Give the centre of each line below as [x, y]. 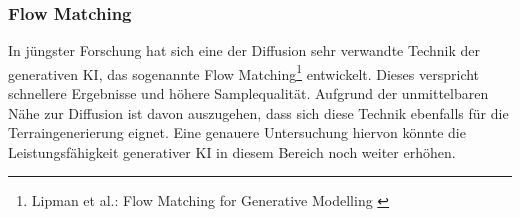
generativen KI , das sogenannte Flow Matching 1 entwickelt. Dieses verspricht [244, 72]
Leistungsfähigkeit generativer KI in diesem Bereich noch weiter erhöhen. [232, 151]
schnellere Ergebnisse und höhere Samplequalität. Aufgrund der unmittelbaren [248, 93]
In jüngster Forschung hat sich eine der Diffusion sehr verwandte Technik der [244, 50]
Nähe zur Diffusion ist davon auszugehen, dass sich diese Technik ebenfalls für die [258, 112]
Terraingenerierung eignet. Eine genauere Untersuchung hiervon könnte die [237, 132]
